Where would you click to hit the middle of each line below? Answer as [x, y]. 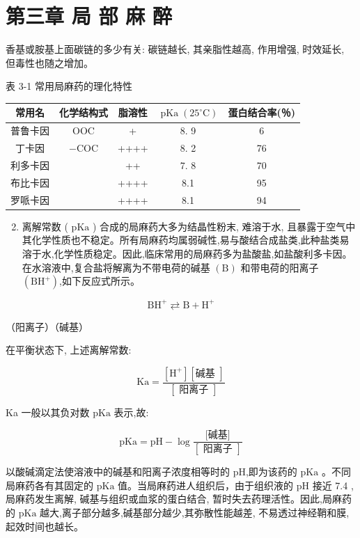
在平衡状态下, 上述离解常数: [69, 350]
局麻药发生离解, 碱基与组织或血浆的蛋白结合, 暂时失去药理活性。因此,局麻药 [179, 499]
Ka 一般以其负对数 [48, 412]
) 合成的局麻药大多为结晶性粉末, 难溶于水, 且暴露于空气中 [224, 226]
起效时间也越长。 [45, 526]
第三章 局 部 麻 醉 [89, 16]
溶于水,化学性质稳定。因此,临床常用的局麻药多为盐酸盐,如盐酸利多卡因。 [187, 253]
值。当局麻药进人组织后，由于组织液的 [206, 485]
